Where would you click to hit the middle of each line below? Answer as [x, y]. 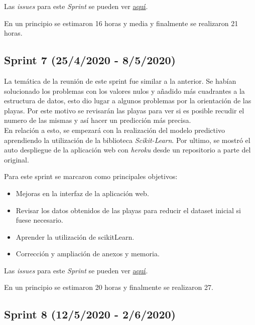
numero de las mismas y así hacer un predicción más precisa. [98, 120]
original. [17, 159]
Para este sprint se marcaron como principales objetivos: [91, 176]
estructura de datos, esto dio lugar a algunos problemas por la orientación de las [128, 101]
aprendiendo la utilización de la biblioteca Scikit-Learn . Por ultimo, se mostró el [127, 140]
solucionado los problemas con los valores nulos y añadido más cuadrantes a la [124, 91]
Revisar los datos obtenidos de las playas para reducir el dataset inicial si [128, 210]
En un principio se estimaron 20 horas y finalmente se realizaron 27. [109, 287]
